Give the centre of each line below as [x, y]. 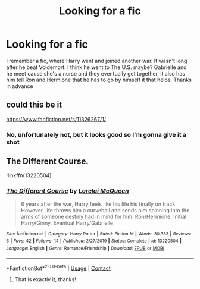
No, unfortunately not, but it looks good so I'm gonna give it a [96, 134]
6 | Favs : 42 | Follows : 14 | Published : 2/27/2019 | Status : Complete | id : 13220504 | [94, 241]
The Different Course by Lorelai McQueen [68, 191]
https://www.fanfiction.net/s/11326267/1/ [56, 119]
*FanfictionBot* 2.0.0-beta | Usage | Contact [59, 268]
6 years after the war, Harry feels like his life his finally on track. [99, 204]
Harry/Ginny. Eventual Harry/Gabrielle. [68, 223]
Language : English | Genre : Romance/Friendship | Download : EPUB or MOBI [85, 249]
